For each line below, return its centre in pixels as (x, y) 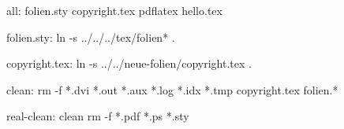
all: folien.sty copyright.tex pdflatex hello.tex (114, 10)
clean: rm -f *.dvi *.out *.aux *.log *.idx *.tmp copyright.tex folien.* (172, 89)
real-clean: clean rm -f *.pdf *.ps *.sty (98, 116)
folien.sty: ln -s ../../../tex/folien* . (91, 37)
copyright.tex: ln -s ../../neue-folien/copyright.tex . (129, 63)
